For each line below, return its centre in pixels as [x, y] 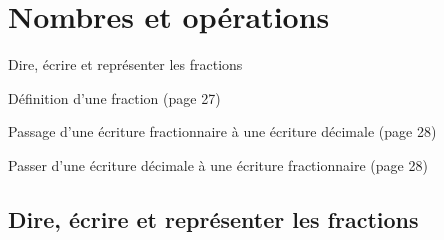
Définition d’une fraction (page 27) [114, 97]
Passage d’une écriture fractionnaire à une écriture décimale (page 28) [222, 131]
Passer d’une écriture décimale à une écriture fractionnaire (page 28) [218, 164]
